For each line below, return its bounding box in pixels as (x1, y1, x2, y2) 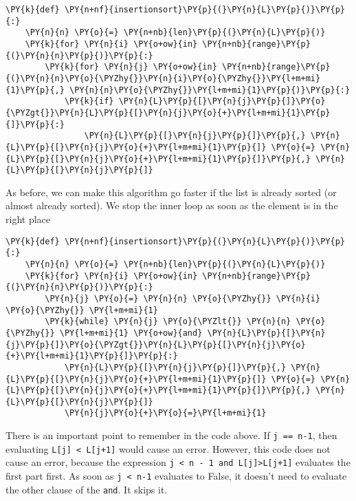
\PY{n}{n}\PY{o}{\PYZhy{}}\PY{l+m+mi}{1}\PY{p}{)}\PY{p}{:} (69, 85, 351, 95)
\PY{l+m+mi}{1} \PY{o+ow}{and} (59, 328, 203, 338)
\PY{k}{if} (64, 96, 114, 107)
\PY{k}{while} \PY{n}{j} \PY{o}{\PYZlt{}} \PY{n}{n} (45, 317, 291, 327)
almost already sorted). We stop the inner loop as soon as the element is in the (5, 198, 338, 213)
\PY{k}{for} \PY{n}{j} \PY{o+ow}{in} (45, 62, 217, 72)
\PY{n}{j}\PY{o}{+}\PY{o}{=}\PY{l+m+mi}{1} (64, 408, 267, 418)
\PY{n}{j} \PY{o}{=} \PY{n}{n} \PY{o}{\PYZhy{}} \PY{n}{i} (45, 293, 321, 303)
